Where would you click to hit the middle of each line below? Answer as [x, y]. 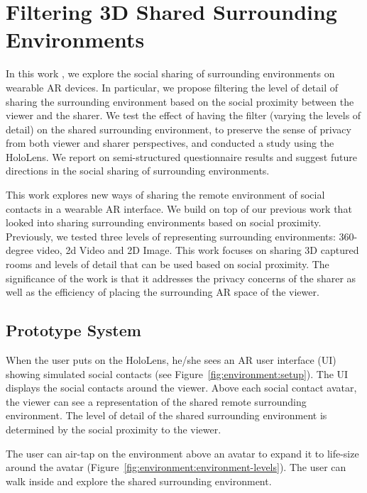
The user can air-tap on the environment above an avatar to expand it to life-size [182, 453]
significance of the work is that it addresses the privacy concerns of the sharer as [181, 278]
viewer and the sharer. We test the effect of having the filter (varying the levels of [183, 115]
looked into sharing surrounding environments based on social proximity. [164, 222]
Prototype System [73, 330]
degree [20, 250]
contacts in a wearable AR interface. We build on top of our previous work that [179, 208]
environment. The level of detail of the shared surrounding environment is [166, 415]
